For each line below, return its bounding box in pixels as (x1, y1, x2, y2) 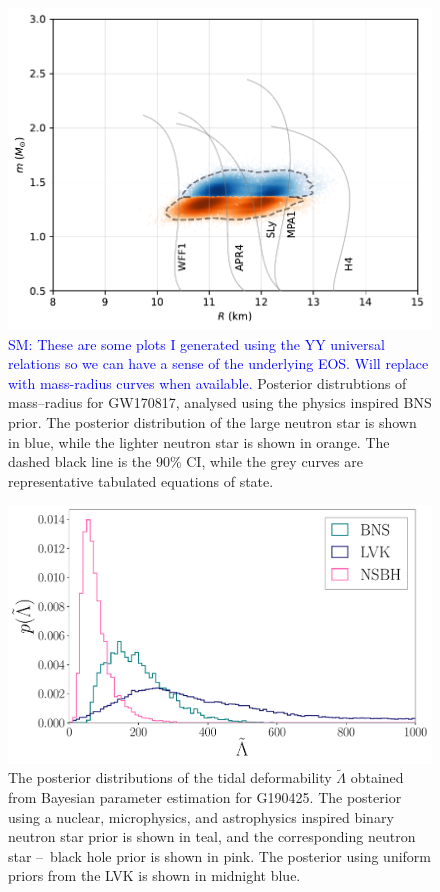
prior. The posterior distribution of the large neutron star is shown (8, 412, 417, 432)
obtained (350, 767, 404, 788)
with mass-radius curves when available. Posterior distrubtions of (8, 372, 407, 393)
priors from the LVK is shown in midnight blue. (8, 865, 301, 886)
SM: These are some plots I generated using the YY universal (8, 333, 385, 354)
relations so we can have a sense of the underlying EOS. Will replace (8, 353, 429, 374)
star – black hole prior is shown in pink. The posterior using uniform (8, 845, 431, 866)
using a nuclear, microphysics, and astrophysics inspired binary (8, 806, 394, 827)
